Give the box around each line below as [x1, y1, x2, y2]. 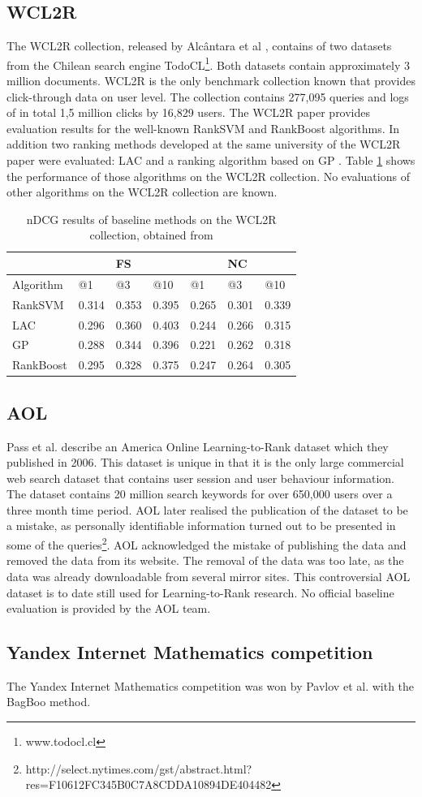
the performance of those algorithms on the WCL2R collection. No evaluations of [6, 167, 410, 184]
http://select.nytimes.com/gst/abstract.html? [25, 760, 252, 777]
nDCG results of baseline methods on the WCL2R [26, 210, 277, 227]
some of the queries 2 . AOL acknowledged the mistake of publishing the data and [6, 534, 407, 553]
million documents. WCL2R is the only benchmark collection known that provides [6, 72, 416, 89]
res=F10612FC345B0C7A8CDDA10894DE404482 [25, 776, 272, 793]
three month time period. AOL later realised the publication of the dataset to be [6, 501, 408, 518]
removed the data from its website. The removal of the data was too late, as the [6, 552, 404, 569]
